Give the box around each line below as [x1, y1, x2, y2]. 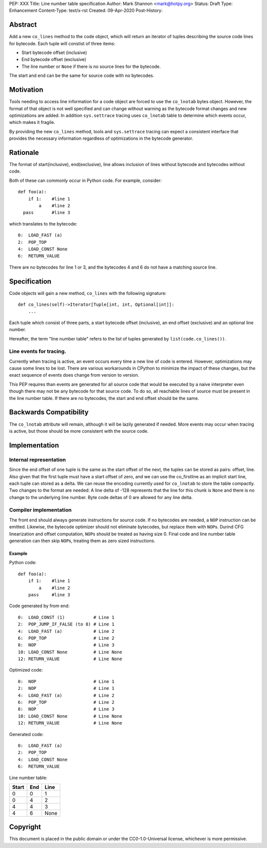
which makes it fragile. [9, 119, 55, 125]
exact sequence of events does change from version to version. [9, 372, 139, 378]
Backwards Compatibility [9, 408, 89, 416]
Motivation [9, 86, 44, 94]
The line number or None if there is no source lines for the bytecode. [21, 63, 161, 69]
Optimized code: [9, 667, 43, 673]
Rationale [9, 148, 39, 157]
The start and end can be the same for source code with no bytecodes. [9, 72, 154, 79]
